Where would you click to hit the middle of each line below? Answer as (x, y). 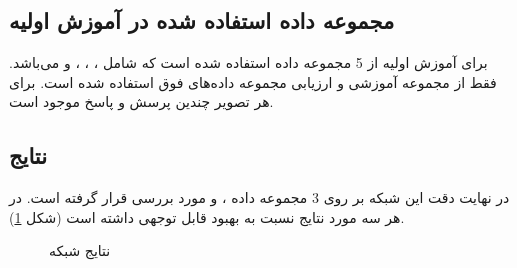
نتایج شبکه (80, 250)
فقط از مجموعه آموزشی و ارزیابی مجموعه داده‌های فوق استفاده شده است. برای (253, 81)
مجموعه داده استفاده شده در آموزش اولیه (202, 20)
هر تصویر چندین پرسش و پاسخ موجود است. (141, 101)
